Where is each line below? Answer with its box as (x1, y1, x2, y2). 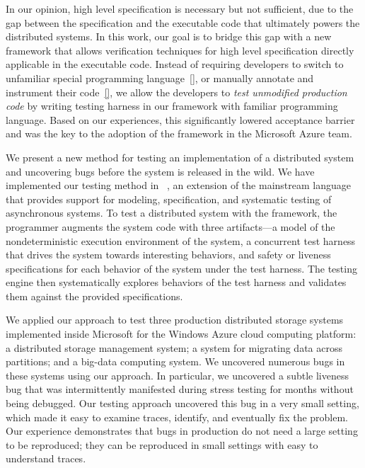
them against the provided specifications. (6, 288, 183, 303)
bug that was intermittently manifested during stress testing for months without (6, 382, 354, 396)
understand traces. (6, 451, 86, 466)
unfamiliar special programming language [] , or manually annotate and (6, 70, 314, 85)
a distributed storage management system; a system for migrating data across (6, 340, 342, 355)
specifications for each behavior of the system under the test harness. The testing (6, 261, 357, 275)
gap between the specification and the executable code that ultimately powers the (6, 15, 360, 30)
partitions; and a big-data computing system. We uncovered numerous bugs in (6, 354, 345, 369)
